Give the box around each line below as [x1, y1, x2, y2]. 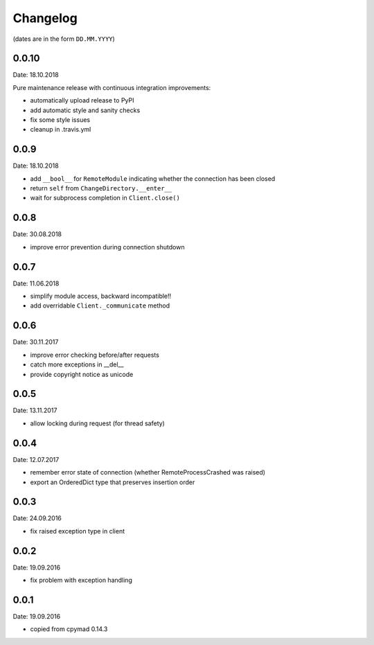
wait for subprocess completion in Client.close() [30, 194, 180, 202]
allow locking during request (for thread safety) [30, 419, 166, 427]
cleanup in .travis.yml [30, 125, 91, 134]
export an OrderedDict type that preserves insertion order [30, 478, 195, 486]
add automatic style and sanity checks [30, 106, 141, 114]
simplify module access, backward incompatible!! [30, 292, 172, 301]
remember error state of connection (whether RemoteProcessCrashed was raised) [30, 468, 266, 477]
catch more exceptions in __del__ [30, 360, 124, 369]
